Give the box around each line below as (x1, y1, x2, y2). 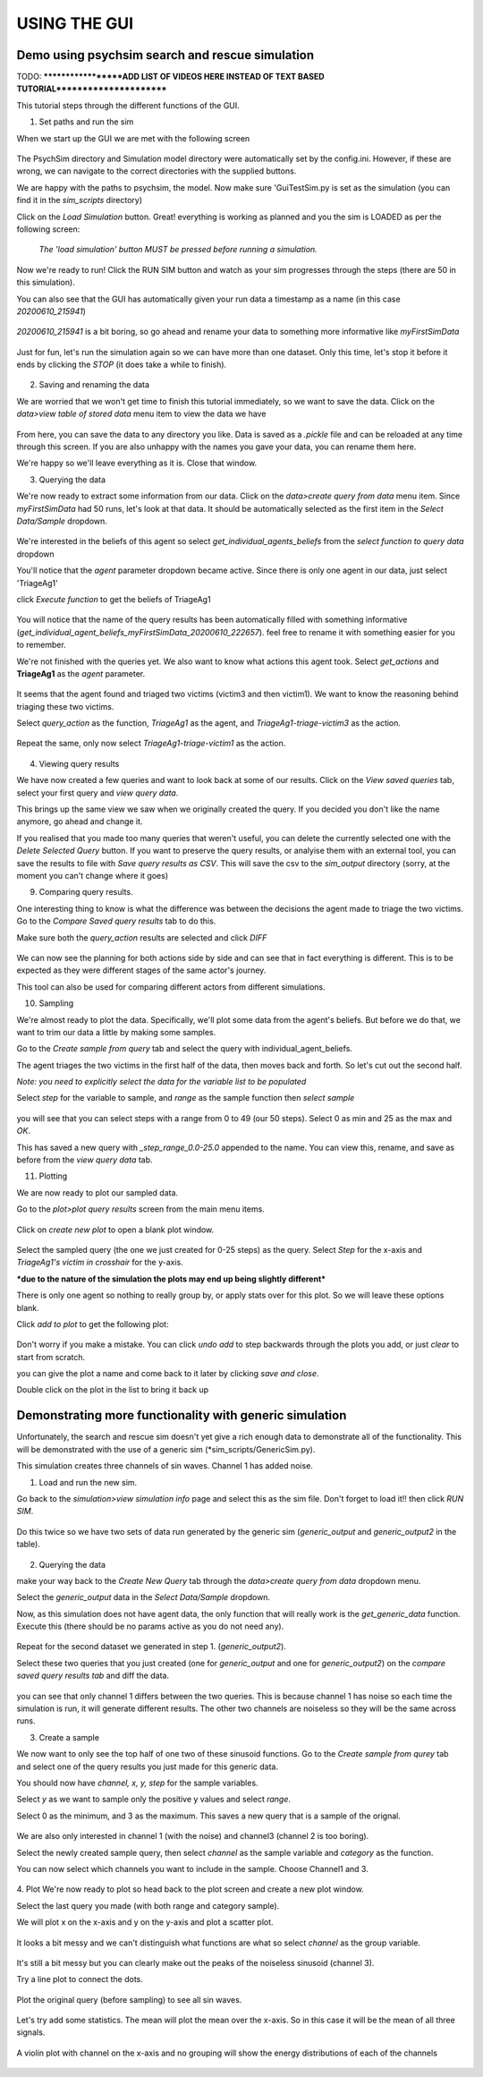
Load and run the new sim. (38, 1477, 138, 1487)
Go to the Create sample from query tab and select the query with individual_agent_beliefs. (16, 1043, 353, 1054)
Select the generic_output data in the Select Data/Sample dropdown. (16, 1592, 271, 1603)
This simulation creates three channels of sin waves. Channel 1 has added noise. (16, 1460, 313, 1471)
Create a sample (38, 1732, 100, 1742)
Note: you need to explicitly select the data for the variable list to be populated (16, 1077, 307, 1087)
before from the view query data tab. (16, 1154, 153, 1165)
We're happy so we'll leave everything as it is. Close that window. (16, 457, 258, 469)
